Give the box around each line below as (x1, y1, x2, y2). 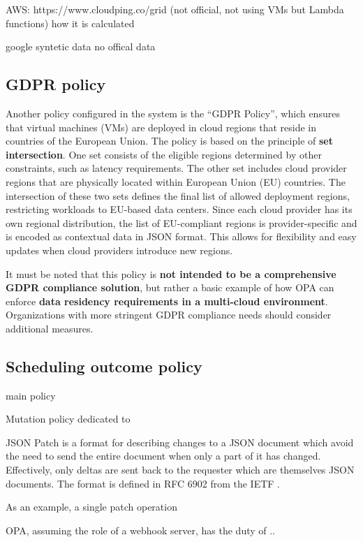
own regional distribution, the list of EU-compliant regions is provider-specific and (6, 215, 357, 230)
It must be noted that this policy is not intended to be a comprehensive (6, 266, 336, 281)
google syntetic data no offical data (6, 39, 156, 54)
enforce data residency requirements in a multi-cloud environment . (6, 293, 328, 308)
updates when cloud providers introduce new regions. (6, 242, 233, 257)
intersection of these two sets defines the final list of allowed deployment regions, (6, 188, 350, 203)
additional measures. (6, 321, 94, 335)
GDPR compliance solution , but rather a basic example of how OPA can (6, 280, 334, 295)
